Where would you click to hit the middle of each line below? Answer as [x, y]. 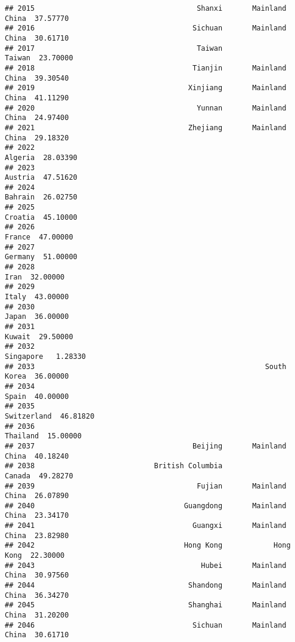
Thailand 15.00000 [43, 436]
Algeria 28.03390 [41, 157]
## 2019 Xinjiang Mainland [146, 88]
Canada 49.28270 [39, 476]
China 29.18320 [37, 138]
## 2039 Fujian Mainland [146, 486]
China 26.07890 [37, 496]
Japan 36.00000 [37, 317]
